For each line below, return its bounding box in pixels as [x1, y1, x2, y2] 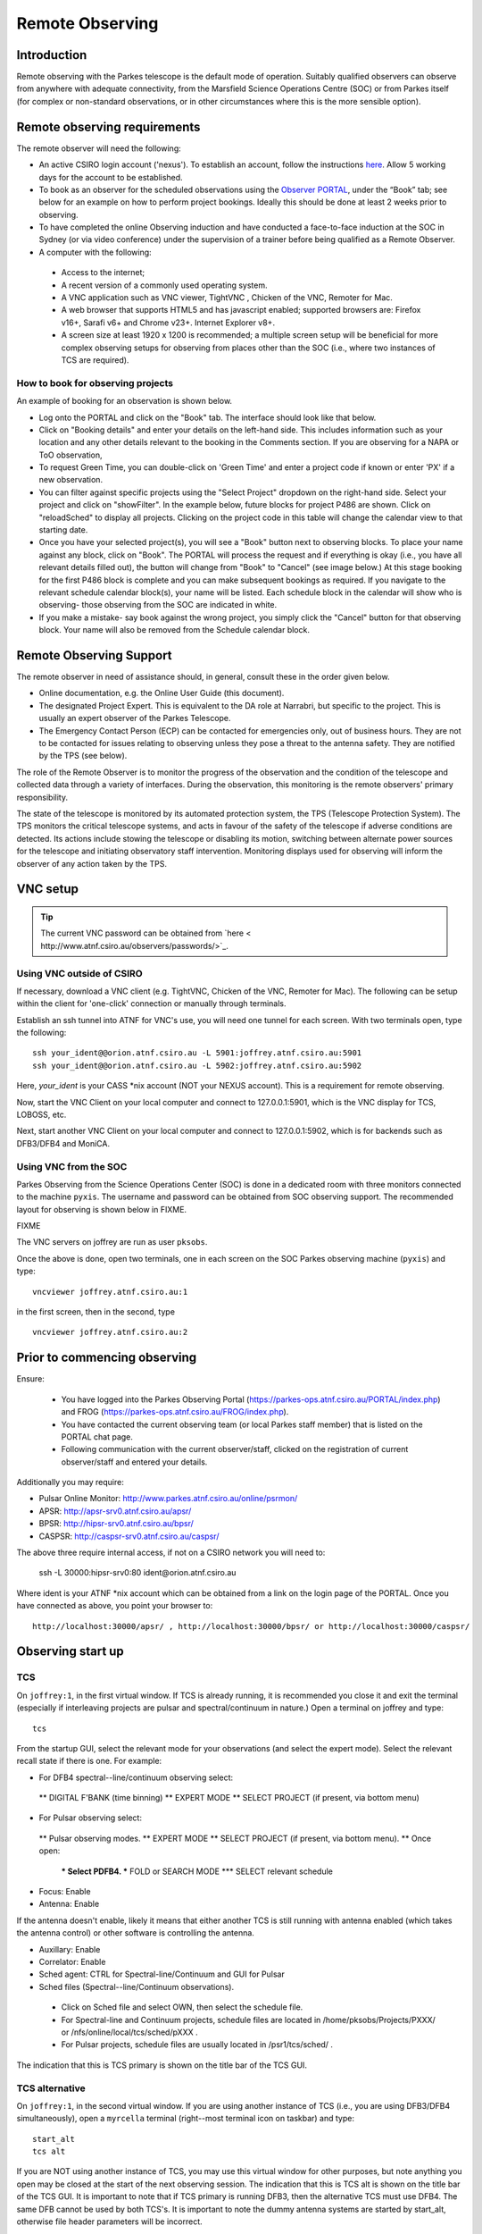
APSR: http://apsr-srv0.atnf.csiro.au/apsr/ [38, 1506, 192, 1516]
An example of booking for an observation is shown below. [16, 396, 232, 407]
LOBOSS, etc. [16, 1109, 67, 1120]
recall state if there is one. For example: [16, 1756, 162, 1767]
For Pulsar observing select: [38, 1812, 143, 1823]
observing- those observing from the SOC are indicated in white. [38, 600, 278, 610]
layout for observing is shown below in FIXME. [16, 1204, 187, 1214]
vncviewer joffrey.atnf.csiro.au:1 [32, 1287, 188, 1297]
